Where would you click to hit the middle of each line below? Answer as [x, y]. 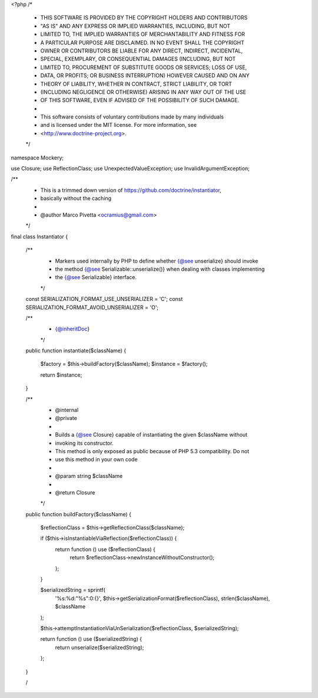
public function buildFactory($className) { [79, 514]
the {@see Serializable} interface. [96, 277]
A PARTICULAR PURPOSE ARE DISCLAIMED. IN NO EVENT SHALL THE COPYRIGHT [142, 42]
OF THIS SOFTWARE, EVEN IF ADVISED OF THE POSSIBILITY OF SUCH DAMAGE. [140, 100]
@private [66, 418]
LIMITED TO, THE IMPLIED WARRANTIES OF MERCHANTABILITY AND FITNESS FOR [143, 34]
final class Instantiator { [39, 237]
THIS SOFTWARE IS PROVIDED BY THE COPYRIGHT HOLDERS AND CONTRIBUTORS [144, 18]
